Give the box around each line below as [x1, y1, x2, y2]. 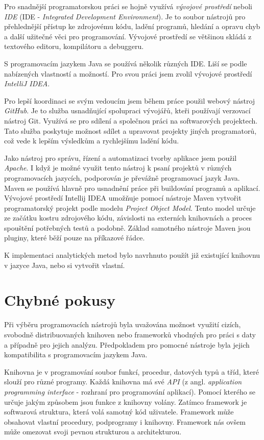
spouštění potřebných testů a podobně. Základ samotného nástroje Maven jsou [4, 222, 251, 233]
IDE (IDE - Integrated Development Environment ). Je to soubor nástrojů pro [4, 11, 246, 21]
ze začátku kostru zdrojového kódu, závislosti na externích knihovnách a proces [4, 212, 252, 223]
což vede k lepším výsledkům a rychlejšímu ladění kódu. [4, 135, 179, 146]
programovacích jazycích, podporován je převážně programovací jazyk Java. [4, 172, 240, 183]
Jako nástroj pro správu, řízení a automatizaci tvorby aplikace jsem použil [4, 152, 237, 163]
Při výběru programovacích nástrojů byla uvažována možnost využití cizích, [4, 319, 241, 330]
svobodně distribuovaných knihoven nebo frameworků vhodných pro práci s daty [4, 329, 256, 339]
